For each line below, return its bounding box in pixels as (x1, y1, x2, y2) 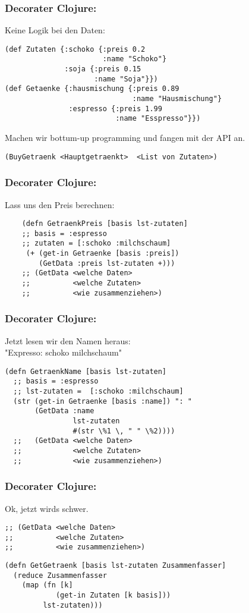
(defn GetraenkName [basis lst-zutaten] (5, 367, 167, 376)
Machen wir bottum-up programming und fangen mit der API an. (5, 131, 245, 144)
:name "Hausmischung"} (132, 95, 222, 103)
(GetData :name (34, 407, 94, 416)
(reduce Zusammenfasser (13, 571, 107, 580)
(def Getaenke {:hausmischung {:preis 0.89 (5, 84, 179, 93)
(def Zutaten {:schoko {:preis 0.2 (5, 45, 146, 54)
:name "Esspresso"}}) (115, 114, 201, 123)
